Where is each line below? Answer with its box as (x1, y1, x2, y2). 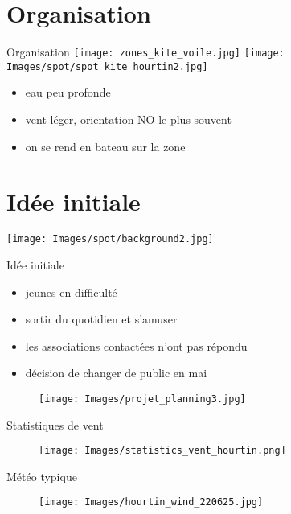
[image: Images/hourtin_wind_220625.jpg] (39, 496, 264, 508)
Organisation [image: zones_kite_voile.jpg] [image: (6, 43, 285, 60)
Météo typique (6, 467, 77, 484)
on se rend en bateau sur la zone (25, 138, 186, 154)
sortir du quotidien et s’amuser (25, 310, 178, 327)
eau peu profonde (25, 84, 111, 101)
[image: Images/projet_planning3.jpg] (39, 393, 246, 405)
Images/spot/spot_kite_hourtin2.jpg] (6, 60, 208, 72)
